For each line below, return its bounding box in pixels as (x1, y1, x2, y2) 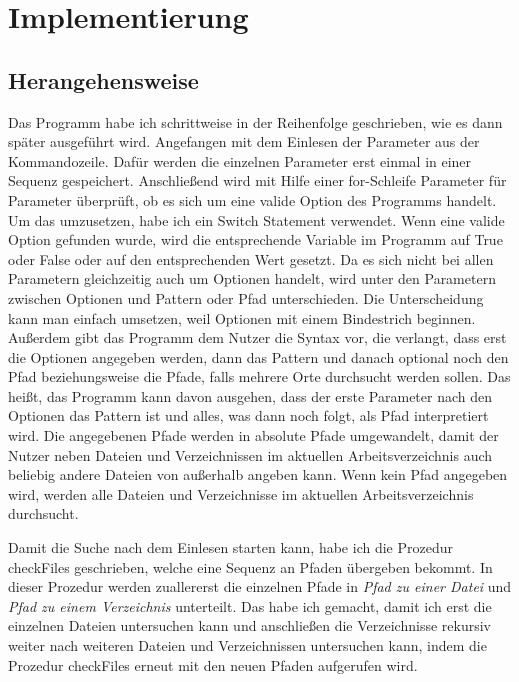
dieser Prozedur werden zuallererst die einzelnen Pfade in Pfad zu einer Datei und (8, 576, 512, 597)
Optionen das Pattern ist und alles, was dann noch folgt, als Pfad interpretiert (8, 405, 489, 426)
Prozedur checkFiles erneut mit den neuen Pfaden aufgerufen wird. (8, 654, 418, 675)
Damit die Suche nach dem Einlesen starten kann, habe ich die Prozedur (8, 537, 453, 558)
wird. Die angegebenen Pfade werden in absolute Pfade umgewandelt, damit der (8, 425, 499, 446)
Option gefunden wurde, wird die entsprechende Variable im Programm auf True (8, 229, 503, 250)
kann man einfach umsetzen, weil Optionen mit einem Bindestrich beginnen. (8, 307, 476, 328)
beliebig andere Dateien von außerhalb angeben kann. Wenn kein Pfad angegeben (8, 464, 508, 485)
